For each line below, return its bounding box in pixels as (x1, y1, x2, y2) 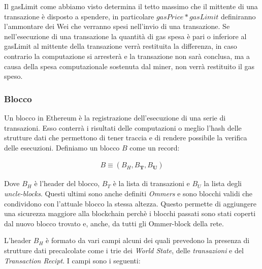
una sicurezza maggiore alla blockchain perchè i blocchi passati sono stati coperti (4, 208, 256, 219)
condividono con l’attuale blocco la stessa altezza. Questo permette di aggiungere (4, 198, 256, 208)
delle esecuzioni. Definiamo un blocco (4, 142, 120, 153)
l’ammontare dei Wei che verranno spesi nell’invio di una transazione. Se (4, 21, 230, 32)
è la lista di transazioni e (113, 178, 190, 189)
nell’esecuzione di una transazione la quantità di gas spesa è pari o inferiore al (4, 31, 247, 41)
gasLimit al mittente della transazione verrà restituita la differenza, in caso (4, 41, 237, 51)
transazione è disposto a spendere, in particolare (4, 11, 154, 21)
